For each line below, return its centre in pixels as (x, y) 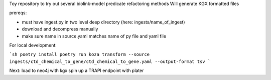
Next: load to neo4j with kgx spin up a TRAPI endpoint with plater (77, 70)
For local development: (33, 45)
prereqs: (18, 13)
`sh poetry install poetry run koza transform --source (80, 54)
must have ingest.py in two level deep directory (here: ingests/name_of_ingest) (103, 22)
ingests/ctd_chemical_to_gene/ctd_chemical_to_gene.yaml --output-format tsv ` (110, 61)
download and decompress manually (60, 29)
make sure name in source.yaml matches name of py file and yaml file (94, 36)
